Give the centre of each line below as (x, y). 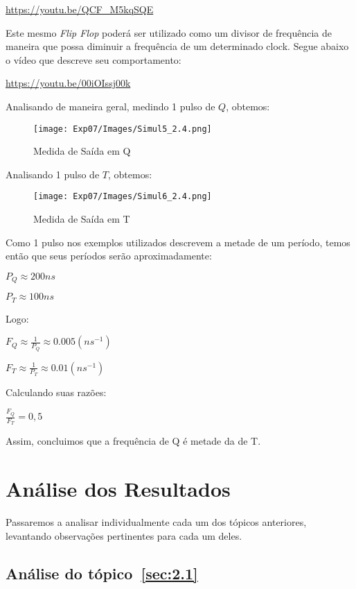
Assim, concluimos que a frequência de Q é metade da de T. (133, 441)
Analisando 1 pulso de (53, 174)
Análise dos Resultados (118, 489)
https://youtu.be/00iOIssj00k (68, 83)
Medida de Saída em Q (82, 151)
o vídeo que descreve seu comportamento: (94, 59)
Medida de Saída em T (82, 219)
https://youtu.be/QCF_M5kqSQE (80, 9)
